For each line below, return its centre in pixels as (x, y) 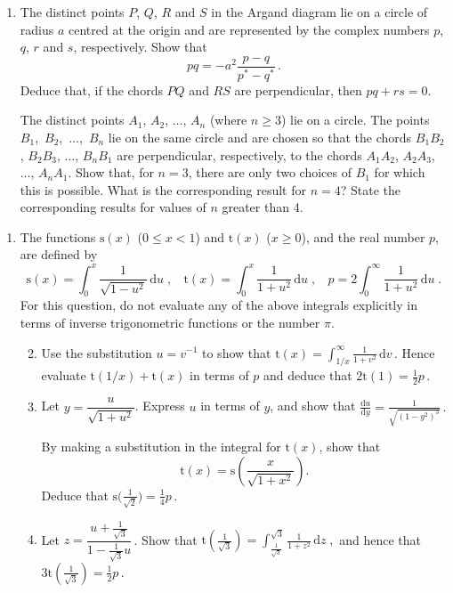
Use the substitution (97, 352)
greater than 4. (263, 207)
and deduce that (308, 375)
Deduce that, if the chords (91, 89)
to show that (237, 352)
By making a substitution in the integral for (161, 447)
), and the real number (363, 236)
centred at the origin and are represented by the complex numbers (249, 29)
